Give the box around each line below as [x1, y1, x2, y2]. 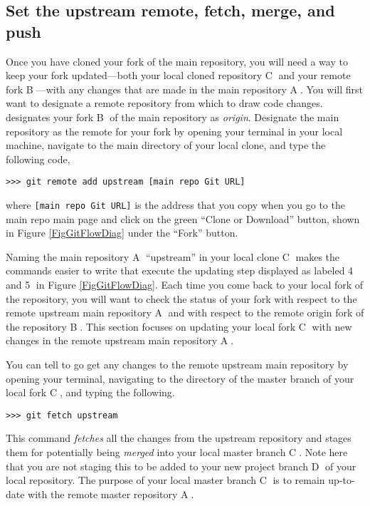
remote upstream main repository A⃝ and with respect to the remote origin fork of [6, 305, 364, 320]
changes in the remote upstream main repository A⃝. [6, 333, 234, 348]
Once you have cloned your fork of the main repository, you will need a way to [6, 53, 348, 68]
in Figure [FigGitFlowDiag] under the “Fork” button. [6, 225, 238, 240]
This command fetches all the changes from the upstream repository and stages [6, 430, 351, 445]
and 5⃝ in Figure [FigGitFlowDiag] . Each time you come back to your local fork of [6, 277, 364, 292]
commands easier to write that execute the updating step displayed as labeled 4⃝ [6, 263, 356, 278]
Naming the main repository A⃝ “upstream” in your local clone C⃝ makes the [6, 249, 340, 264]
